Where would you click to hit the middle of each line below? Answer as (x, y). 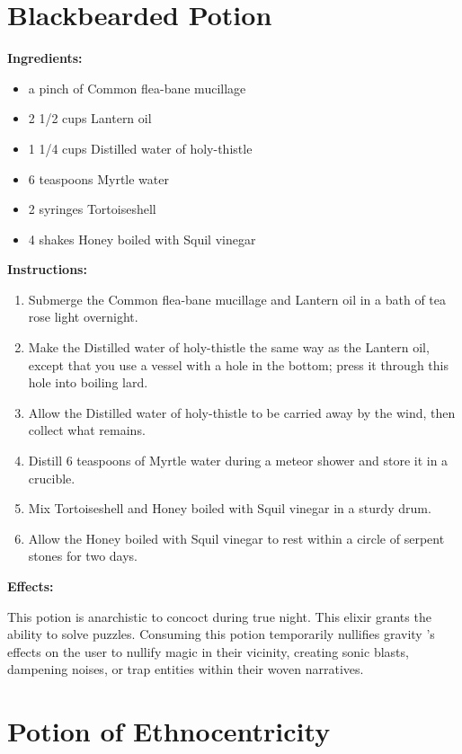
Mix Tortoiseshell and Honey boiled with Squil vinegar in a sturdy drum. (230, 508)
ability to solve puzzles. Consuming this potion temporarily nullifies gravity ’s (221, 634)
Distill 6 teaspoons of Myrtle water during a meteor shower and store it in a (238, 461)
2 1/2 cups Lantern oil (90, 118)
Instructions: (47, 269)
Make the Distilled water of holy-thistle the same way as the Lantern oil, (229, 347)
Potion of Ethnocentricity (169, 731)
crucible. (52, 478)
